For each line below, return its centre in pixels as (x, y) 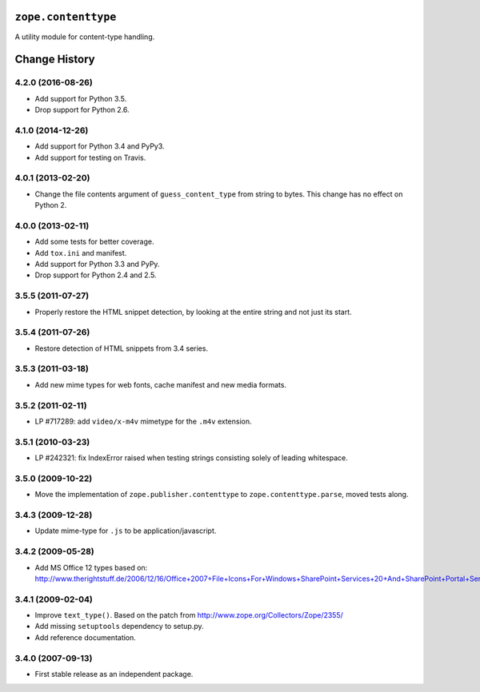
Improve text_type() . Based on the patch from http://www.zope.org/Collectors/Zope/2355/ (189, 615)
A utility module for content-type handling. (85, 37)
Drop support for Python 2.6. (82, 110)
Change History (55, 60)
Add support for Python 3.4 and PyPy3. (100, 146)
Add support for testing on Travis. (90, 157)
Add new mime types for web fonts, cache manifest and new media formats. (161, 384)
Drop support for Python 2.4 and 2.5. (96, 275)
